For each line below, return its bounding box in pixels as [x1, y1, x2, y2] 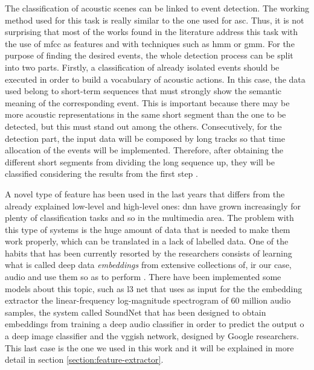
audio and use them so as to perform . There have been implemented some [5, 270, 281, 283]
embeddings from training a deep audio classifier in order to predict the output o [5, 317, 304, 330]
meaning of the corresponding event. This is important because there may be [5, 96, 290, 109]
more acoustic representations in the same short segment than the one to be [5, 108, 286, 121]
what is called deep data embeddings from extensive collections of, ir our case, [5, 258, 292, 271]
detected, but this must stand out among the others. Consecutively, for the [5, 120, 282, 132]
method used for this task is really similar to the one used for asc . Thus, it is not [5, 13, 304, 26]
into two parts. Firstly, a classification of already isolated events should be [5, 60, 280, 73]
